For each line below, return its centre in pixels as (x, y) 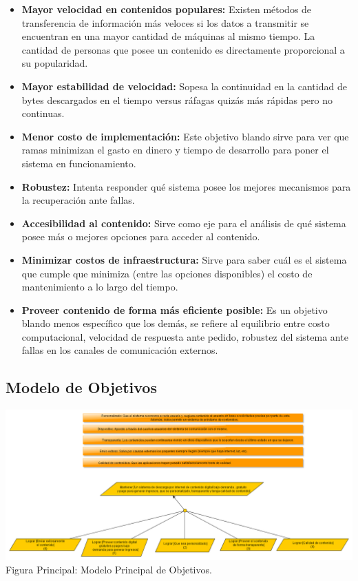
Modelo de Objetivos (81, 387)
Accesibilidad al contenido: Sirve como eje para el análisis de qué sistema (184, 223)
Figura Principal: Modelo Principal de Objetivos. (109, 570)
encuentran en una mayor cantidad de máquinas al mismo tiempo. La (168, 36)
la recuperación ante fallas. (78, 200)
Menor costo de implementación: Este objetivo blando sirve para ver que (185, 136)
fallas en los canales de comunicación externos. (120, 350)
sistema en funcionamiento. (79, 163)
